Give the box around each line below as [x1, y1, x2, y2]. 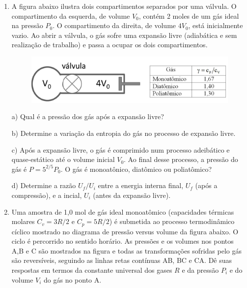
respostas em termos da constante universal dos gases [11, 265, 172, 275]
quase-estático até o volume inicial [11, 154, 115, 164]
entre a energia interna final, [98, 180, 184, 191]
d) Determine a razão [11, 180, 76, 191]
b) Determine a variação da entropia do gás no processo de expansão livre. [11, 128, 236, 138]
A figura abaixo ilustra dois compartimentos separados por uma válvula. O [11, 1, 237, 11]
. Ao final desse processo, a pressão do [124, 154, 238, 164]
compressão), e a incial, [11, 190, 82, 200]
